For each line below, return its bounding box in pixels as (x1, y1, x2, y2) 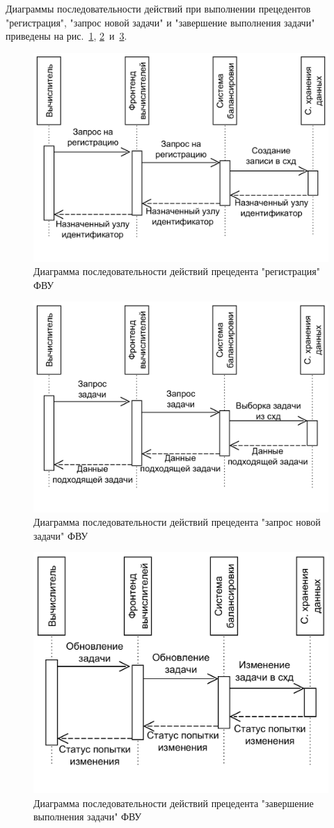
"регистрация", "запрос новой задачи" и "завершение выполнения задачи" (6, 15, 315, 29)
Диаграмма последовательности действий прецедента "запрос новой (33, 515, 321, 529)
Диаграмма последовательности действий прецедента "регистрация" (33, 264, 320, 279)
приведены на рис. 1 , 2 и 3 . (6, 29, 127, 43)
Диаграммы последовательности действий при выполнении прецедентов (6, 1, 311, 15)
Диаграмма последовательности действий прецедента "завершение (33, 795, 314, 810)
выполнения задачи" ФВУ (33, 809, 142, 824)
